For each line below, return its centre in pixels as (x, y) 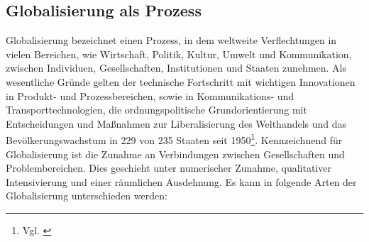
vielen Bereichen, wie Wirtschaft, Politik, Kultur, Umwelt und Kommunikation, (179, 54)
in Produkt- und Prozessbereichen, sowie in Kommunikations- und (150, 95)
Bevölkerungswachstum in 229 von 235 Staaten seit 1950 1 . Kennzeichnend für (174, 139)
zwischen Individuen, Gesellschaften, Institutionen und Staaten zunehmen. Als (176, 68)
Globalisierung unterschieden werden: (87, 196)
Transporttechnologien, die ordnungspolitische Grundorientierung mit (156, 110)
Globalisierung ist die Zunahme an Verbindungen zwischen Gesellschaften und (175, 154)
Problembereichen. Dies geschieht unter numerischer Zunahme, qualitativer (169, 168)
